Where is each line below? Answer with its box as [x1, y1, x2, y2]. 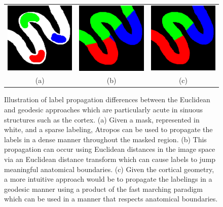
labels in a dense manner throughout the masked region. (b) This [4, 134, 207, 144]
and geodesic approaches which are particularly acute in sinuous [4, 104, 203, 115]
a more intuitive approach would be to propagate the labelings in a [4, 174, 212, 184]
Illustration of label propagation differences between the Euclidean [4, 94, 210, 105]
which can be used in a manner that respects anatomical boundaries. [4, 193, 218, 204]
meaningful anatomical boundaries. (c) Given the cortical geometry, [4, 163, 214, 174]
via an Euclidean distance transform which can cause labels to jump [4, 154, 216, 164]
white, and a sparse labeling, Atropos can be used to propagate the [4, 124, 213, 135]
